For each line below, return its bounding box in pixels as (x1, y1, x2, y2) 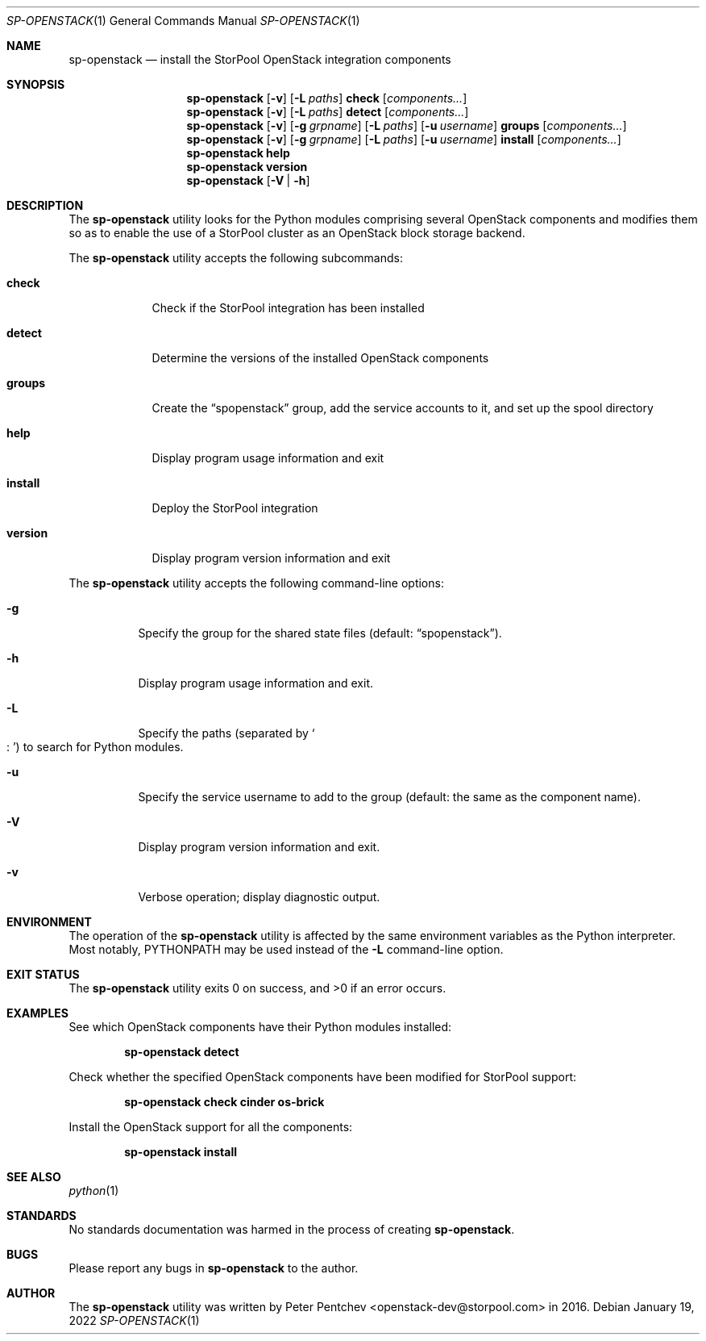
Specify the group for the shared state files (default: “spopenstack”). (138, 626, 502, 640)
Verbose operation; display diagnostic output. (138, 890, 380, 904)
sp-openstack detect (124, 1045, 239, 1059)
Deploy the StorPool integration (152, 501, 318, 515)
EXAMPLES (6, 1006, 69, 1020)
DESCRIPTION (6, 198, 84, 212)
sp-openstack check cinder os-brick (124, 1095, 325, 1109)
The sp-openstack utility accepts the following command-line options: (69, 576, 444, 590)
